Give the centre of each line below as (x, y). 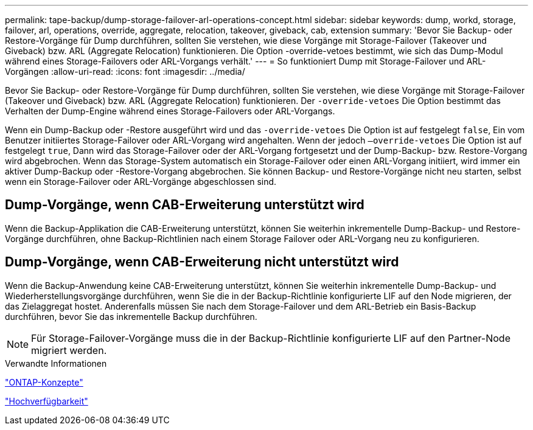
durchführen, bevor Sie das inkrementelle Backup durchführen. (131, 316)
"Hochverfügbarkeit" (47, 401)
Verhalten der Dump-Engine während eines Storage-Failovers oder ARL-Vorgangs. (170, 111)
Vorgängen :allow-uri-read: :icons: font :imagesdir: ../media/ (125, 71)
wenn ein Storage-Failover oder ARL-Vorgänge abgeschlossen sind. (141, 182)
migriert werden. (69, 350)
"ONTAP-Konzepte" (44, 382)
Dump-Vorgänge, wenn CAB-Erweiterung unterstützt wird (185, 205)
